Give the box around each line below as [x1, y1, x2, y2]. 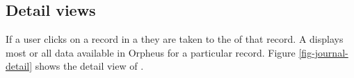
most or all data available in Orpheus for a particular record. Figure [6, 45, 296, 59]
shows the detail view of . [35, 59, 144, 73]
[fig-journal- [298, 45, 348, 59]
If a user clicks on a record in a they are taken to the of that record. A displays [6, 32, 344, 46]
